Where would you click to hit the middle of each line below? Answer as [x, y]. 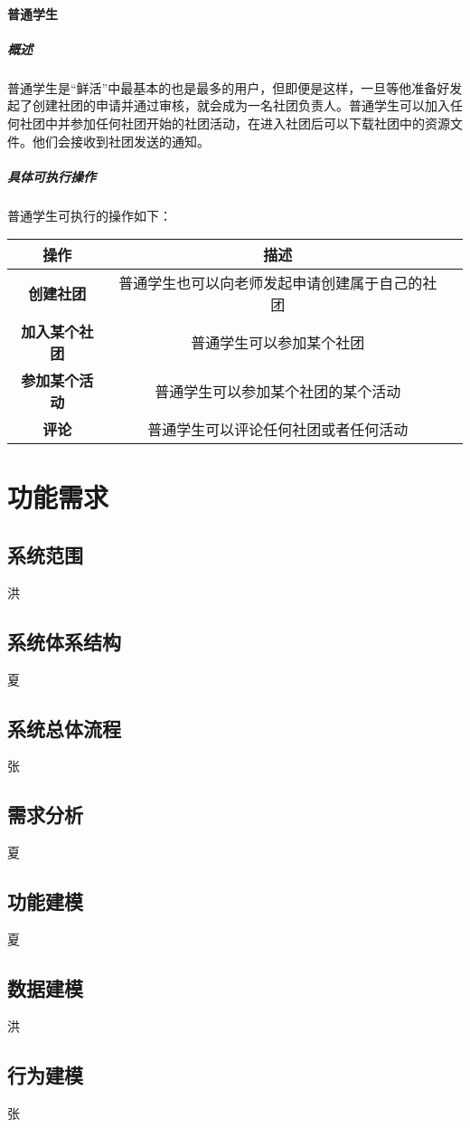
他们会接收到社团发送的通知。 [121, 141]
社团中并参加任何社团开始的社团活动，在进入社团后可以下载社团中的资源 [235, 123]
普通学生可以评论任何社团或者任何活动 [278, 430]
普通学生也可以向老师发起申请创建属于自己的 [271, 283]
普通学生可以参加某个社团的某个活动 [278, 392]
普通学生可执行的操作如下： [89, 215]
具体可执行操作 [52, 176]
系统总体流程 [64, 728]
